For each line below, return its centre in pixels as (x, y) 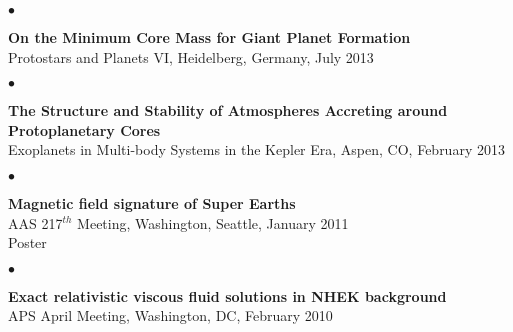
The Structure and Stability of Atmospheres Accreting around (228, 110)
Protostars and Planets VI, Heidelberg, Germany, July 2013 (191, 56)
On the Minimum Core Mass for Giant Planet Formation (209, 37)
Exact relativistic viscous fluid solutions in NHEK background (227, 295)
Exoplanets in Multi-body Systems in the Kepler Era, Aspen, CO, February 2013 (256, 149)
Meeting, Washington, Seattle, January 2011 (213, 222)
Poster (27, 242)
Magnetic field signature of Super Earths (152, 202)
